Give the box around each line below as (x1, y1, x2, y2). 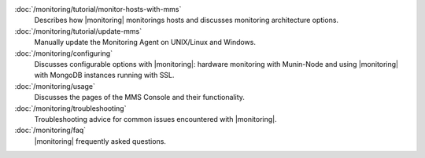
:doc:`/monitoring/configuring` (14, 48, 113, 58)
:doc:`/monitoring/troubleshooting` (14, 103, 127, 113)
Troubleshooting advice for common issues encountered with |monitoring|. (34, 114, 277, 123)
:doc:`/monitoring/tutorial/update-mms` (14, 26, 142, 35)
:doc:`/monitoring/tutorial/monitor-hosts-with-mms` (14, 5, 182, 13)
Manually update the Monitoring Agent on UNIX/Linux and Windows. (34, 38, 256, 47)
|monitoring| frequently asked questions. (34, 136, 167, 145)
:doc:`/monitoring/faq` (14, 126, 87, 135)
